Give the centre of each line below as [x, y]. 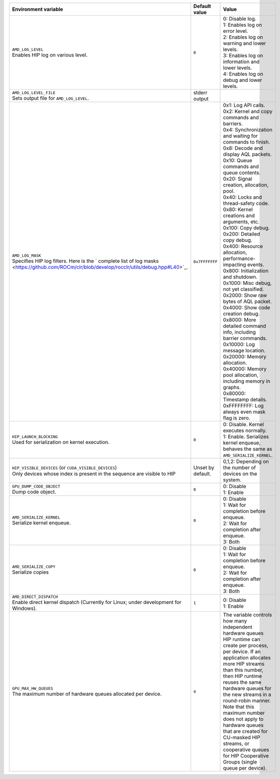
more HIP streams [244, 664]
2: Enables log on [243, 37]
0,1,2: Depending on [246, 461]
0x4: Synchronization [248, 130]
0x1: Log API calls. [244, 105]
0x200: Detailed [242, 234]
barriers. [233, 124]
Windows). [24, 608]
